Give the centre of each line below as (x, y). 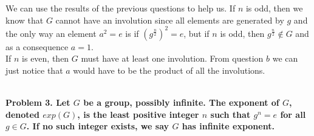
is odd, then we (274, 8)
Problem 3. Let (38, 102)
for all (293, 114)
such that (230, 114)
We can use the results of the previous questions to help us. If (121, 8)
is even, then (46, 58)
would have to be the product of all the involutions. (169, 70)
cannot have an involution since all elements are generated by (170, 20)
